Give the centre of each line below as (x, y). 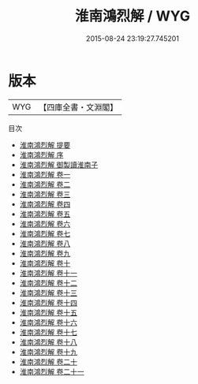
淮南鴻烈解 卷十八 (48, 342)
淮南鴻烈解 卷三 (45, 194)
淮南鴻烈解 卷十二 (48, 283)
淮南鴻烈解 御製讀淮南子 (59, 164)
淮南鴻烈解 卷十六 (48, 322)
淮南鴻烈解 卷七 (45, 233)
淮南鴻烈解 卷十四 (48, 302)
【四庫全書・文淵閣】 (78, 107)
